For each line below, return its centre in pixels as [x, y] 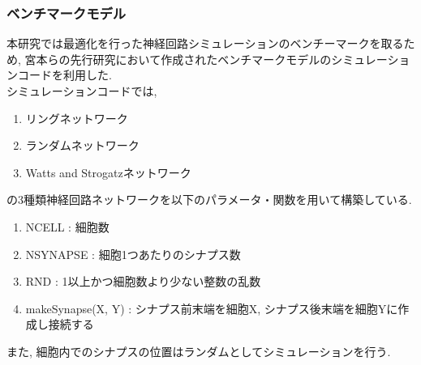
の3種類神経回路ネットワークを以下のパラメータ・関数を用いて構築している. [209, 199]
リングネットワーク [77, 118]
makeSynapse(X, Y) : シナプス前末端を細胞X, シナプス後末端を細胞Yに [212, 308]
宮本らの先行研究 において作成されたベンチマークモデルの [178, 59]
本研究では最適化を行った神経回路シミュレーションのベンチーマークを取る [205, 43]
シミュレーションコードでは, [82, 91]
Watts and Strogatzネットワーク [108, 172]
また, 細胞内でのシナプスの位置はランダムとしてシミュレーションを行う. [199, 351]
